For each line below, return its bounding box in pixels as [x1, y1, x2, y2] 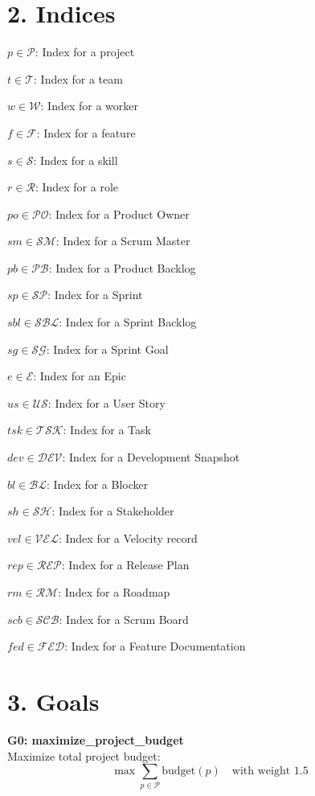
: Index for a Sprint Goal [46, 340, 169, 357]
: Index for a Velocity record [58, 529, 198, 546]
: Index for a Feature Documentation [64, 638, 246, 654]
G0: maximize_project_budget [7, 731, 184, 748]
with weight [231, 765, 291, 778]
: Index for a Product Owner [48, 205, 190, 222]
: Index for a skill [33, 151, 118, 168]
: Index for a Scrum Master [55, 232, 190, 249]
